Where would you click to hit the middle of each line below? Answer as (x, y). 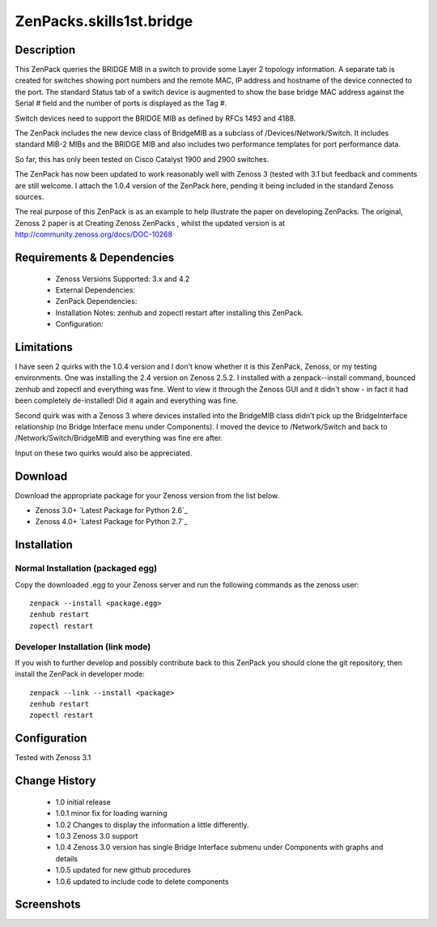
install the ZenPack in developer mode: (80, 674)
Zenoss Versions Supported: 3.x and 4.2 (123, 279)
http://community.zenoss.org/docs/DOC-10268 (94, 234)
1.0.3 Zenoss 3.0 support (97, 835)
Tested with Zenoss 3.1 (53, 758)
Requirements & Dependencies (95, 257)
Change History (55, 781)
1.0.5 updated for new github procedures (123, 870)
